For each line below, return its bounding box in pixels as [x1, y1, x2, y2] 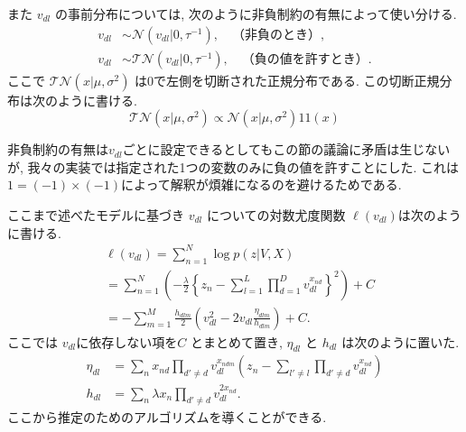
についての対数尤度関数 [206, 206, 346, 225]
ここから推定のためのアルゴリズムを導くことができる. [7, 408, 327, 427]
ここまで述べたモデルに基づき [7, 206, 184, 225]
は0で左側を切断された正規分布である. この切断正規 [135, 70, 440, 89]
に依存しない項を [76, 332, 178, 351]
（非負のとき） [231, 28, 321, 41]
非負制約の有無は [7, 140, 108, 159]
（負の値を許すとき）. [241, 52, 372, 66]
